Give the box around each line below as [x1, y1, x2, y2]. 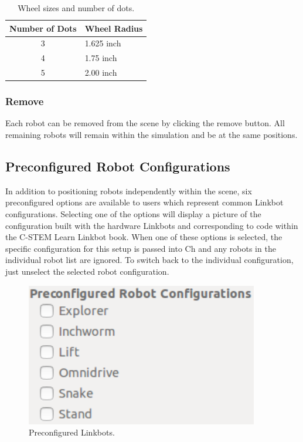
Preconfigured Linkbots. [29, 426, 115, 438]
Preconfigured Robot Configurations [5, 157, 230, 176]
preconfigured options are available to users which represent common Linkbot [5, 196, 284, 208]
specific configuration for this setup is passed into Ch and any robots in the [5, 242, 276, 254]
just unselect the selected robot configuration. [5, 265, 169, 277]
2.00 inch [84, 66, 117, 79]
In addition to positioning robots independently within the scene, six [5, 184, 252, 197]
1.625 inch [84, 37, 121, 49]
